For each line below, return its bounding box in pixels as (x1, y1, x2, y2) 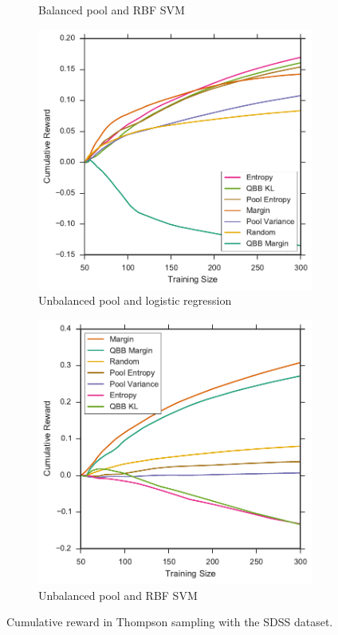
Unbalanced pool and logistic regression (38, 292, 232, 309)
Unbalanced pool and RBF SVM (38, 586, 198, 603)
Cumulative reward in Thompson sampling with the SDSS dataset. (6, 613, 333, 630)
